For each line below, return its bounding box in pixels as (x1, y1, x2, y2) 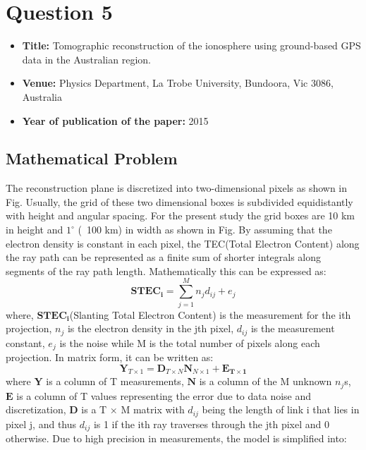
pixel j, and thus (6, 416, 77, 431)
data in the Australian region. (22, 51, 151, 66)
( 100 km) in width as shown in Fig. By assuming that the (78, 222, 332, 237)
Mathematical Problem (6, 147, 178, 169)
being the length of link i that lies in (202, 402, 360, 417)
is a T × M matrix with (81, 402, 185, 417)
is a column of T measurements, (46, 374, 184, 389)
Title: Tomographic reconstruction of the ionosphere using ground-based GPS (22, 38, 361, 53)
